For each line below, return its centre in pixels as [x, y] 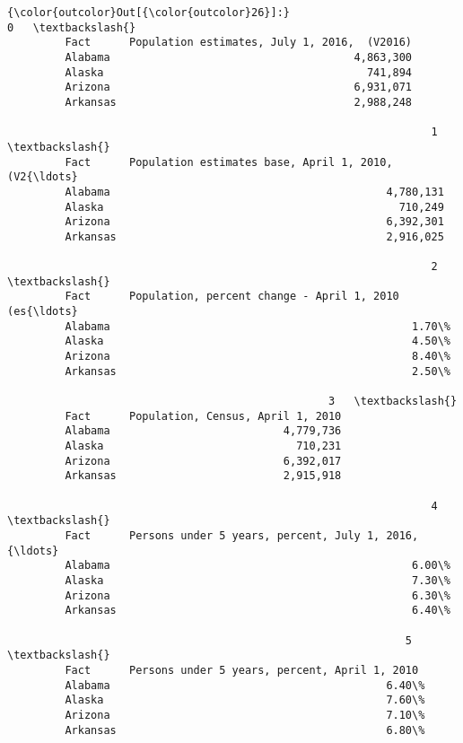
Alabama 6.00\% [258, 566]
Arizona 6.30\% [258, 595]
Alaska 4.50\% [258, 341]
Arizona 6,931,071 [239, 87]
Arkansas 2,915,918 [203, 476]
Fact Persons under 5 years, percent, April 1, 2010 [242, 670]
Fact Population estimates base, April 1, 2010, [229, 162]
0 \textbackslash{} [72, 27]
